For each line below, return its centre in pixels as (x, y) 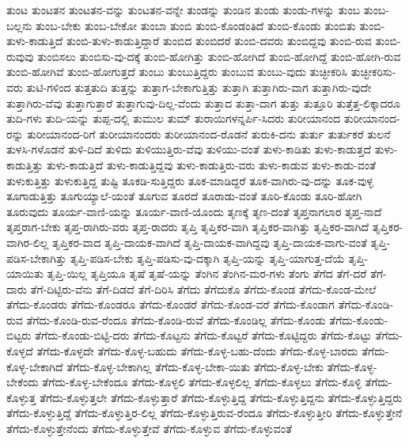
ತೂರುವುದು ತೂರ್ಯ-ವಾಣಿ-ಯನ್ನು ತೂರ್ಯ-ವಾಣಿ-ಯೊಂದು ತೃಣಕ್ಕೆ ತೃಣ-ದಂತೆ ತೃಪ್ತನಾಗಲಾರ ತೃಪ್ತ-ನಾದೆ (194, 211)
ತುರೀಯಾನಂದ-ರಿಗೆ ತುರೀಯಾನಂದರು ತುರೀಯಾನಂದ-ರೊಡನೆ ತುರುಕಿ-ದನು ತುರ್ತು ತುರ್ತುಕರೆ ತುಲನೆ (209, 133)
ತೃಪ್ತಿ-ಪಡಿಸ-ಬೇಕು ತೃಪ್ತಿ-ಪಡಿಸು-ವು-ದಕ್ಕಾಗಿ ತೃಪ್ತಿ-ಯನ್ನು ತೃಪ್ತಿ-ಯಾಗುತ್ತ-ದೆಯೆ (207, 258)
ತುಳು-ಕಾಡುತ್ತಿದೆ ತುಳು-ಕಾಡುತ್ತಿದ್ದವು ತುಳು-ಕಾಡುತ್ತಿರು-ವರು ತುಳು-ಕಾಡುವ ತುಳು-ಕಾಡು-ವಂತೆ (211, 164)
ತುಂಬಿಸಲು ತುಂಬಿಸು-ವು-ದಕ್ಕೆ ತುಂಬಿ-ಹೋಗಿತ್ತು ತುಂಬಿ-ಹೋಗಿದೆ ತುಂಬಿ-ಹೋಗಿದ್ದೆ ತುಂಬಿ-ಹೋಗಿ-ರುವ (219, 56)
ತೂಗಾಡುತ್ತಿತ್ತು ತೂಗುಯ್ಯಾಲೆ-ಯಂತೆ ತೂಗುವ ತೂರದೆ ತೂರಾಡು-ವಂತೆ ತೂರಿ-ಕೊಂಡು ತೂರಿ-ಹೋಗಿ (184, 196)
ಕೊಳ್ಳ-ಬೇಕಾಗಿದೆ (35, 366)
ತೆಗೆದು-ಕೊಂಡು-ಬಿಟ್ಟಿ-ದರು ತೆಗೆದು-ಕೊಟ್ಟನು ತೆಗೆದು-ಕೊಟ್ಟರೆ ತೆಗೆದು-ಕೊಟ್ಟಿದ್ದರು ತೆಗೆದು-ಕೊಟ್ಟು (203, 335)
